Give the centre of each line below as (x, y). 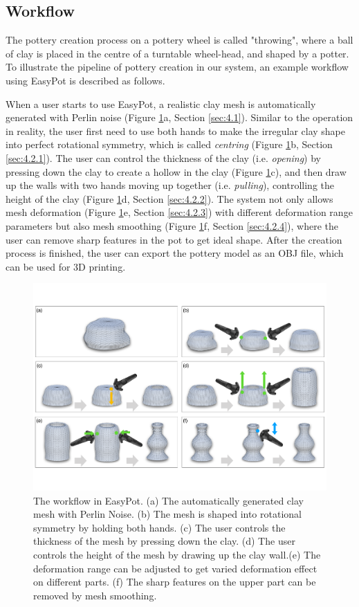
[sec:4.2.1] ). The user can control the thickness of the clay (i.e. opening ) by (164, 157)
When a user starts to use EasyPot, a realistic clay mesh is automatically (161, 103)
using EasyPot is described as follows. (85, 80)
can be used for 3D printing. (66, 266)
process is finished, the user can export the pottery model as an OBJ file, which (175, 253)
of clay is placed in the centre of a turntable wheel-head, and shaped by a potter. (177, 53)
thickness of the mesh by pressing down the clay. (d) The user (164, 541)
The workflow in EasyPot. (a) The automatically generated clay (168, 500)
